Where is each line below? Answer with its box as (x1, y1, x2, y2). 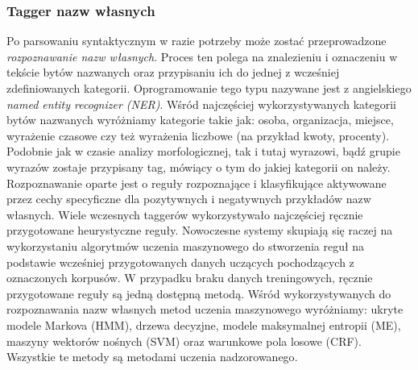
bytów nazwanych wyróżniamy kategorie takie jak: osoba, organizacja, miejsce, (6, 111, 394, 128)
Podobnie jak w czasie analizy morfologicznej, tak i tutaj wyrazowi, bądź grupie (6, 143, 400, 160)
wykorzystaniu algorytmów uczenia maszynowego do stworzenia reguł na (6, 237, 365, 254)
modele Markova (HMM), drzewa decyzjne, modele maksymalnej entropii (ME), (6, 316, 401, 333)
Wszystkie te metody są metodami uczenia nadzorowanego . (6, 348, 298, 365)
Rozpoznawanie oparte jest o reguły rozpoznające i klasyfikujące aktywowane (6, 174, 387, 191)
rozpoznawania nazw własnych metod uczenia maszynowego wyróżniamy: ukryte (6, 301, 404, 318)
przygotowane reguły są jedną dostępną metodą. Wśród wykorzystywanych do (6, 285, 391, 301)
